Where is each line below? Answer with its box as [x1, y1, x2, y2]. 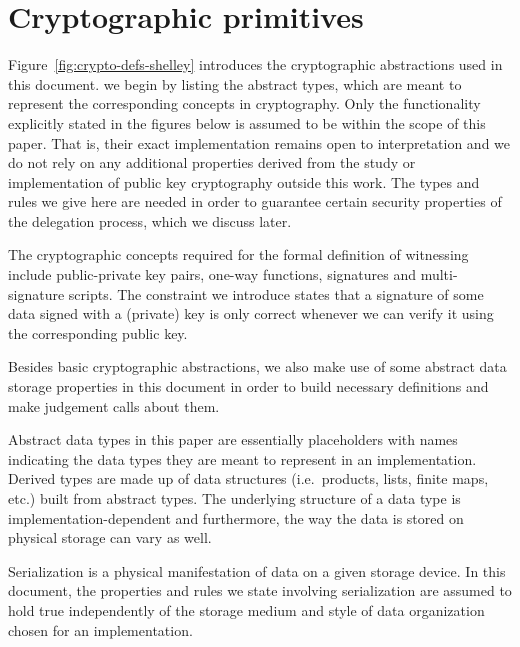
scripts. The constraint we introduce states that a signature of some [68, 283, 484, 304]
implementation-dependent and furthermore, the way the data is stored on [8, 507, 464, 528]
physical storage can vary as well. [8, 527, 212, 548]
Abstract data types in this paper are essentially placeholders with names [8, 429, 458, 450]
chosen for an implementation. [8, 619, 193, 640]
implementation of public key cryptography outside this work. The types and [8, 171, 480, 192]
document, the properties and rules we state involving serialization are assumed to [8, 580, 512, 601]
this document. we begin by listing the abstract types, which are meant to [8, 73, 462, 94]
